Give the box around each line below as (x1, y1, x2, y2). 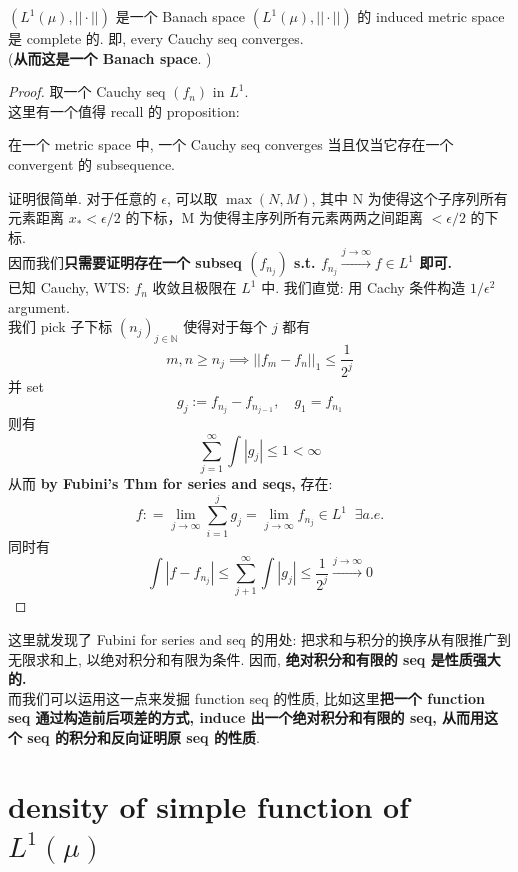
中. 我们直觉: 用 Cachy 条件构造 (261, 277, 466, 298)
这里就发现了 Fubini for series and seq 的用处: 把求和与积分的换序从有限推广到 (8, 628, 511, 649)
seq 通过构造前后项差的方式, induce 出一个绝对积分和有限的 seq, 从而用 (8, 707, 485, 728)
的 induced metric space (357, 6, 505, 26)
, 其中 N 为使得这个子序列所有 (311, 187, 508, 208)
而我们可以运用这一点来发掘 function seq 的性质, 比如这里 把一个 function (8, 687, 485, 708)
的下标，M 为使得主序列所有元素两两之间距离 (125, 207, 423, 228)
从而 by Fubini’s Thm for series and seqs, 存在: (8, 472, 333, 493)
